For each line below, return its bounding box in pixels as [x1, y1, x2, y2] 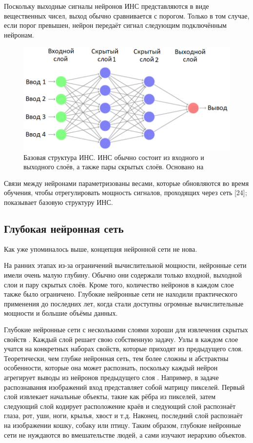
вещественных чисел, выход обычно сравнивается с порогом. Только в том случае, [4, 10, 250, 20]
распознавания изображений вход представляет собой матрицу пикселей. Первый [4, 382, 245, 392]
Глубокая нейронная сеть [4, 221, 124, 236]
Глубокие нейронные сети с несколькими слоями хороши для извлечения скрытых [4, 324, 248, 335]
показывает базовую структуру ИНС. [4, 197, 113, 207]
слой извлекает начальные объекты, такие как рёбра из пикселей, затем [4, 391, 216, 402]
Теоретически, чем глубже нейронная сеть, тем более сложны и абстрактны [4, 353, 229, 363]
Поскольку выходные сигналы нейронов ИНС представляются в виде [4, 1, 209, 11]
